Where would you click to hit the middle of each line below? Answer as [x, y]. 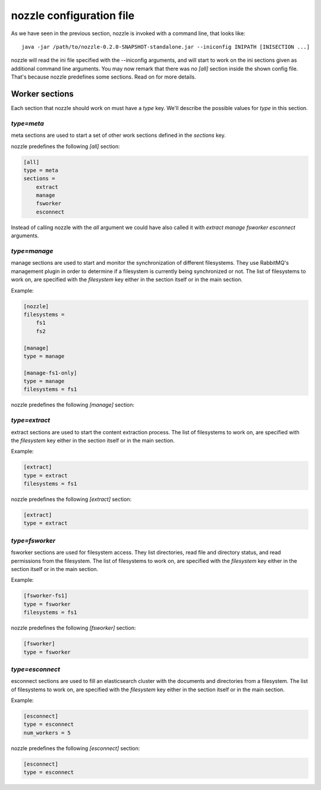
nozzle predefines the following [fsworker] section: [73, 628]
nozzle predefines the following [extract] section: [71, 499]
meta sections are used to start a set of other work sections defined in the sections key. [118, 135]
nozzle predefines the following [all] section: [65, 146]
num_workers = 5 [47, 733]
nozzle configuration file [73, 15]
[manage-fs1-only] [50, 373]
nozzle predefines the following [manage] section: [73, 405]
